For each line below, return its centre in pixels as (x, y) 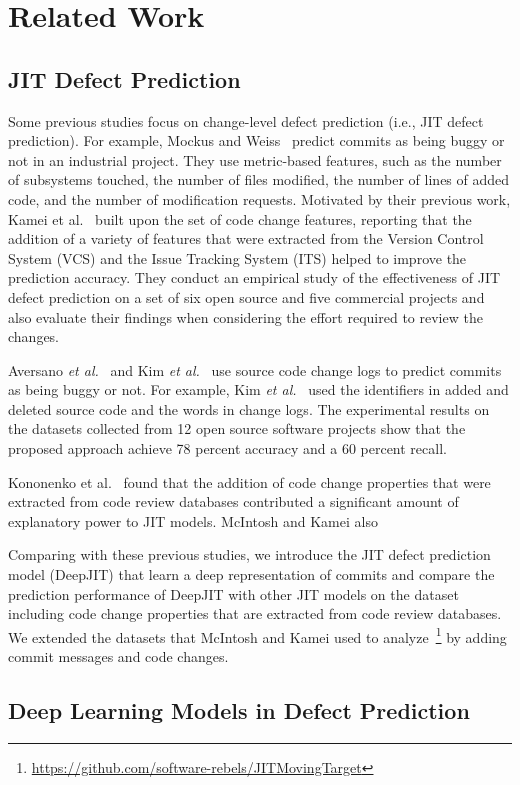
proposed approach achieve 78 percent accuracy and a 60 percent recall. (227, 448)
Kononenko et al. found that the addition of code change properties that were (249, 481)
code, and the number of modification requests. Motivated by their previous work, (259, 198)
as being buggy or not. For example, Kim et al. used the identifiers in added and (258, 389)
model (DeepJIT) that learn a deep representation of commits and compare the (251, 574)
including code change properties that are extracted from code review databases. (255, 613)
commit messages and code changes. (118, 656)
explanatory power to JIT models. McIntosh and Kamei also (193, 520)
